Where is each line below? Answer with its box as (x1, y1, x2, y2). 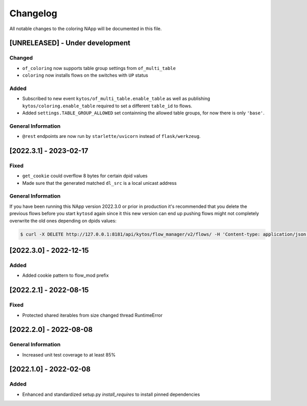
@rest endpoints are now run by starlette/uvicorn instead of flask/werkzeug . (22, 133, 201, 139)
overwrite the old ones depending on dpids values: (9, 218, 117, 224)
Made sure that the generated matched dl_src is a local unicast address (22, 180, 177, 186)
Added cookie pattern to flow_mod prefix (22, 272, 109, 278)
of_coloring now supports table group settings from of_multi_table (22, 65, 176, 71)
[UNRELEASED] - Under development (9, 39, 130, 47)
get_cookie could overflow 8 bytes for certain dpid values (22, 173, 148, 179)
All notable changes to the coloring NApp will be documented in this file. (9, 26, 162, 32)
